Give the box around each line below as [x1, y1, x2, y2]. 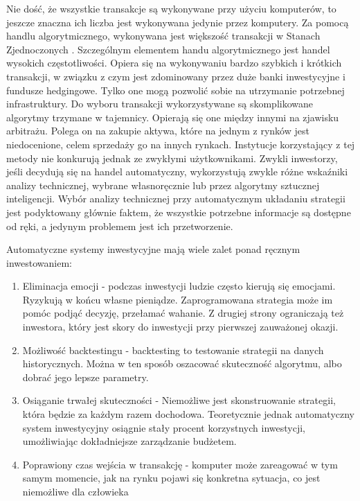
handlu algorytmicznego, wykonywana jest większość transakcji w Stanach [6, 28, 321, 43]
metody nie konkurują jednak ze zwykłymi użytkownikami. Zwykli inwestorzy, [6, 150, 338, 165]
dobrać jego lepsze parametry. [22, 369, 149, 384]
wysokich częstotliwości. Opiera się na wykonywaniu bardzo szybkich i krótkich [6, 55, 342, 70]
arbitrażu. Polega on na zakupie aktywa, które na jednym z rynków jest [6, 123, 309, 138]
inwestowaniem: [6, 255, 72, 270]
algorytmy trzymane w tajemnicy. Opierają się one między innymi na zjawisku [6, 109, 339, 124]
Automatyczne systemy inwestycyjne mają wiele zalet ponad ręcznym [6, 242, 300, 256]
